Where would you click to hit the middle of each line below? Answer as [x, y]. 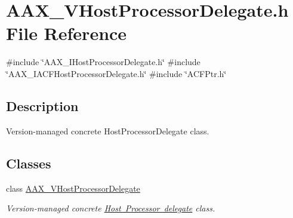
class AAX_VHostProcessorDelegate [73, 188]
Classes [29, 163]
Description [42, 105]
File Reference [67, 33]
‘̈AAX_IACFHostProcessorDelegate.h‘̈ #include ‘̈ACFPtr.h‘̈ [116, 73]
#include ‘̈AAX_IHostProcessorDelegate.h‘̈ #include [103, 62]
